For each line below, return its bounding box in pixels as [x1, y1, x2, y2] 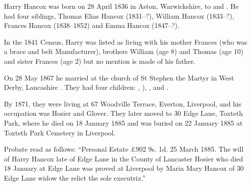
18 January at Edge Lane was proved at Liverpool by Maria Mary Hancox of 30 [4, 163, 244, 173]
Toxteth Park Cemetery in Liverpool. [4, 127, 116, 137]
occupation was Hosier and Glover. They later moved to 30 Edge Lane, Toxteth [4, 108, 243, 118]
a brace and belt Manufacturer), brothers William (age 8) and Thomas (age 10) [4, 46, 244, 56]
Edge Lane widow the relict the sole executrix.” [4, 172, 146, 183]
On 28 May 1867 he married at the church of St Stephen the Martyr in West [4, 72, 234, 82]
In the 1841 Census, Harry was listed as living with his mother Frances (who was [4, 36, 248, 47]
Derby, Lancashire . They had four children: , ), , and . [4, 82, 169, 92]
